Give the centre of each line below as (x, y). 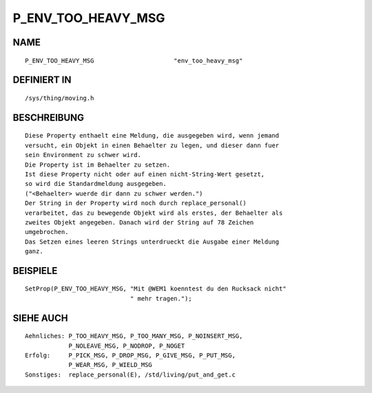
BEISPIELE (35, 271)
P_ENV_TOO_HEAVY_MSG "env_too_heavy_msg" (134, 61)
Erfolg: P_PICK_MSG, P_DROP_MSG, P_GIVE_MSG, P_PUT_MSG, (130, 355)
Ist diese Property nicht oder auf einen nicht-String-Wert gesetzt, (145, 174)
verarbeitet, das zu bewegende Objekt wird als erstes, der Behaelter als (154, 213)
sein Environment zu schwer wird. (83, 155)
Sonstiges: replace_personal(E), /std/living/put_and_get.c (130, 374)
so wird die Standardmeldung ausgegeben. (96, 184)
